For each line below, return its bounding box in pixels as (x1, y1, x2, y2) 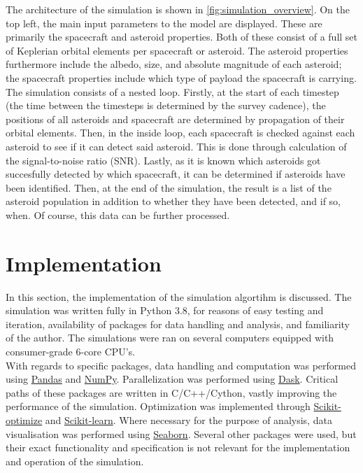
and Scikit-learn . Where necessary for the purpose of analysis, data (45, 412, 332, 427)
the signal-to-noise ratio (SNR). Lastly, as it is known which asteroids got (6, 153, 321, 167)
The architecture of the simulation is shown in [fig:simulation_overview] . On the (6, 2, 350, 16)
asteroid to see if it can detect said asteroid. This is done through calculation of (6, 139, 347, 153)
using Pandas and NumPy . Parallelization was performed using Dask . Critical (6, 372, 339, 386)
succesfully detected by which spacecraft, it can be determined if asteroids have (6, 167, 346, 181)
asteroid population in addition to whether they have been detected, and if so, (6, 194, 341, 209)
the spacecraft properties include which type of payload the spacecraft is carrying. (6, 70, 357, 85)
